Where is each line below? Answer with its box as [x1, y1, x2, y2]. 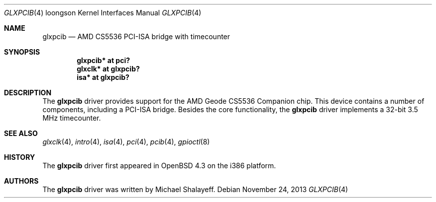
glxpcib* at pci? [77, 56, 130, 65]
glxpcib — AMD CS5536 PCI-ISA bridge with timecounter [42, 32, 230, 41]
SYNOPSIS [4, 48, 40, 56]
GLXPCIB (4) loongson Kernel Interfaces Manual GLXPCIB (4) [4, 8, 202, 17]
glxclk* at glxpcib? [77, 65, 140, 73]
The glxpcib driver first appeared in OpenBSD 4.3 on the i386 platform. [42, 161, 276, 170]
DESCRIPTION [4, 88, 52, 97]
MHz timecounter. [42, 114, 101, 122]
